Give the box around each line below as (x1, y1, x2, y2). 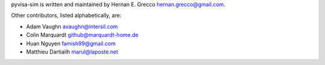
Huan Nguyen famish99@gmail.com (26, 40, 116, 47)
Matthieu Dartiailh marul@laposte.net (26, 48, 119, 55)
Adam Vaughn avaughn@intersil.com (26, 23, 119, 30)
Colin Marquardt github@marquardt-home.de (26, 31, 138, 39)
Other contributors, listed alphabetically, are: (11, 12, 122, 19)
